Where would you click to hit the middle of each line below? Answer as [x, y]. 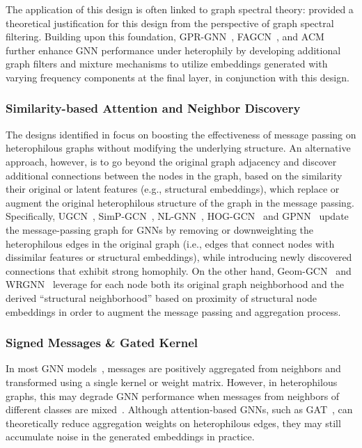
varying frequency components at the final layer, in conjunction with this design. [178, 77]
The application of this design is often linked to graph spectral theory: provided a [180, 9]
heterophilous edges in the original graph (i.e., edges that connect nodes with [170, 243]
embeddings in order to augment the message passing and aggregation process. [173, 311]
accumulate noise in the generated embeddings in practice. [130, 437]
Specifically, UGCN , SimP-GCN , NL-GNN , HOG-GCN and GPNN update [177, 216]
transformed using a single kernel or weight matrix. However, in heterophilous [172, 382]
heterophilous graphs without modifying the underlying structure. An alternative [178, 148]
